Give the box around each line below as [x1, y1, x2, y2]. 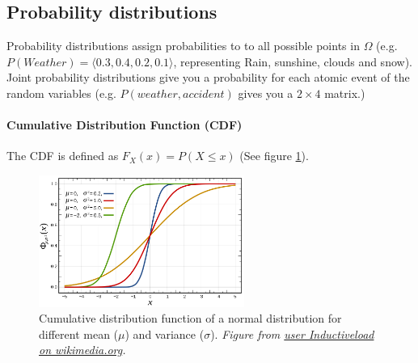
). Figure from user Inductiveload [210, 325, 374, 342]
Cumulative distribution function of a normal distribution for [39, 310, 342, 327]
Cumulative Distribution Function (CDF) [6, 116, 243, 133]
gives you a [238, 84, 293, 101]
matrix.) [324, 84, 365, 101]
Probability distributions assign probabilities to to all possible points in [6, 37, 360, 54]
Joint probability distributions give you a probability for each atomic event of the [6, 69, 410, 86]
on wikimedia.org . [39, 341, 126, 358]
